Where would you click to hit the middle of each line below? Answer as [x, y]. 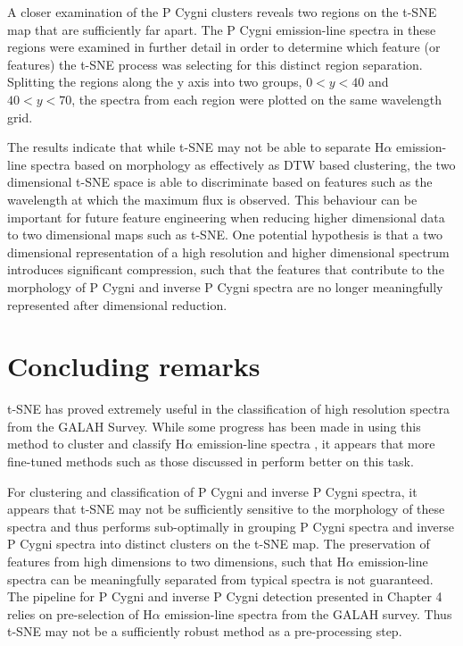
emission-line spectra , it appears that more [316, 444]
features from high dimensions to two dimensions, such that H [177, 561]
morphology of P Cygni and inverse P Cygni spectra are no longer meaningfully [225, 286]
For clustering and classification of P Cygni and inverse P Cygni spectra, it [212, 491]
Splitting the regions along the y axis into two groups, [155, 82]
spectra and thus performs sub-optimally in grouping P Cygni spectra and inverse [231, 526]
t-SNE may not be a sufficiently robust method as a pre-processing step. [205, 631]
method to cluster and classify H [96, 444]
